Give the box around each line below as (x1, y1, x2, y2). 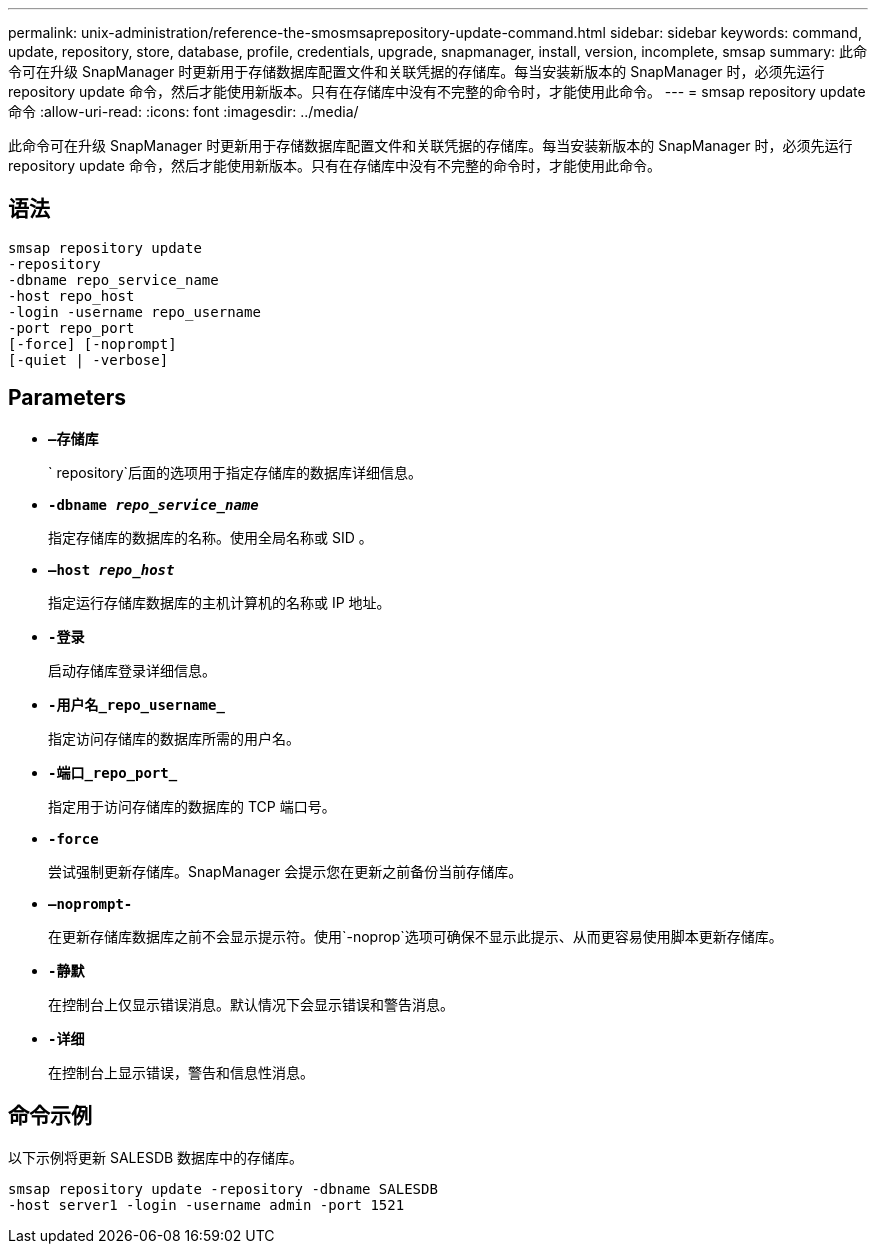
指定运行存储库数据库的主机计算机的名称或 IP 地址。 (48, 593, 391, 611)
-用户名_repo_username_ (48, 696, 225, 713)
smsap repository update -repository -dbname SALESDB (8, 1180, 438, 1197)
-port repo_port (8, 319, 135, 336)
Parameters (8, 385, 126, 411)
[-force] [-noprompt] (8, 335, 177, 352)
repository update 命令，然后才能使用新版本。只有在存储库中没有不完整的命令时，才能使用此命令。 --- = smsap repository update (8, 83, 866, 100)
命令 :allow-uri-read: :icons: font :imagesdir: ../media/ (8, 103, 359, 120)
